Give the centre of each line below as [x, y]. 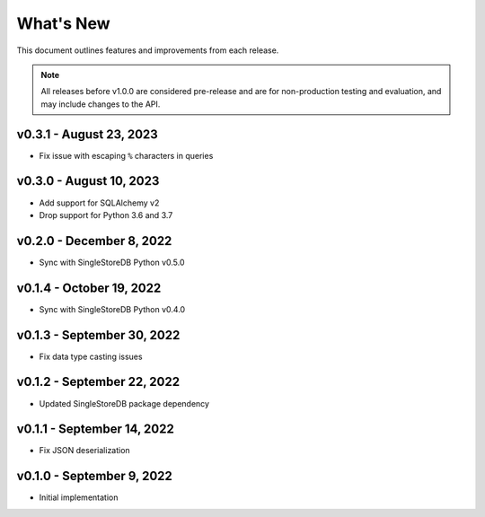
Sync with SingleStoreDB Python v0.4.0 [112, 309]
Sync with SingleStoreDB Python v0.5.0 [112, 262]
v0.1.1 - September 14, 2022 [95, 429]
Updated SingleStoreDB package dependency [124, 403]
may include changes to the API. [101, 104]
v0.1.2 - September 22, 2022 [98, 382]
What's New [64, 23]
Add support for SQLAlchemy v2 [99, 203]
